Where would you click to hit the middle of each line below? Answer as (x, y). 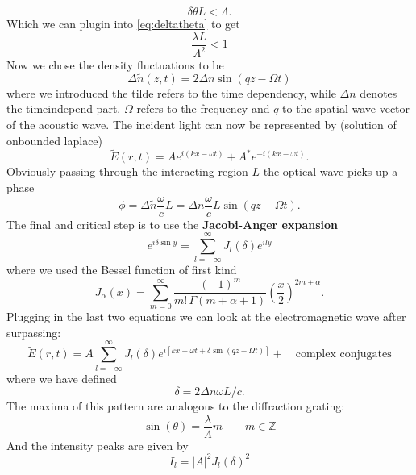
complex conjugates (343, 354)
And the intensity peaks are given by (98, 445)
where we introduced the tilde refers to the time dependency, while (171, 92)
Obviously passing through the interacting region (127, 171)
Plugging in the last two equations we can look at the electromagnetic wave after (206, 317)
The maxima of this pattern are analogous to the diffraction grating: (176, 406)
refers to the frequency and (203, 108)
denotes (379, 92)
